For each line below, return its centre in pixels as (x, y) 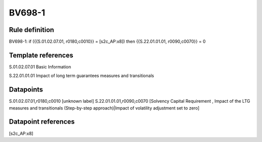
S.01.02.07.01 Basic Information (40, 67)
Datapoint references (42, 122)
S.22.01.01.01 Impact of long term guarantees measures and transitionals (82, 76)
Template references (41, 55)
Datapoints (26, 90)
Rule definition (32, 30)
